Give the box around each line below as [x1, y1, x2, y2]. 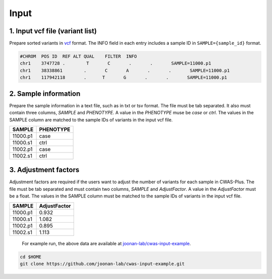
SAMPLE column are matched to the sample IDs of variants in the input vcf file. [9, 116, 173, 123]
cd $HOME [20, 254, 42, 259]
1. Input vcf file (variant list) [9, 27, 97, 35]
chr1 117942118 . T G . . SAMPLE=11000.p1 [20, 75, 228, 81]
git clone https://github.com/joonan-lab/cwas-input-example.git [20, 261, 185, 266]
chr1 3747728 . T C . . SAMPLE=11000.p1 [20, 60, 212, 66]
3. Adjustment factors [9, 166, 80, 174]
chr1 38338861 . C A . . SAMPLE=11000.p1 [20, 67, 230, 73]
